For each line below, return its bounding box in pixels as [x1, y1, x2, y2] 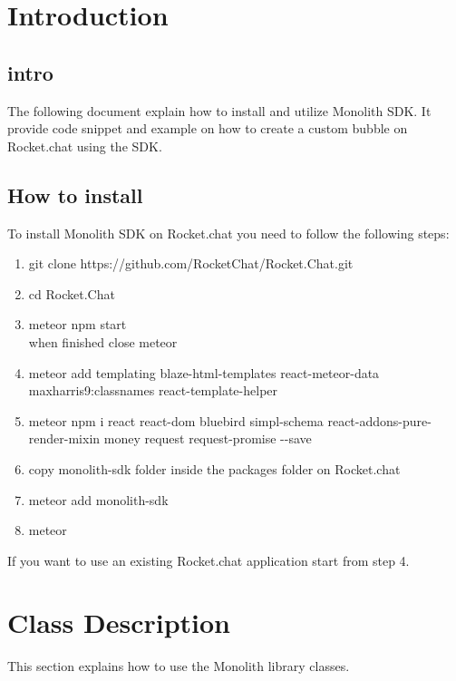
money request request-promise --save [103, 429, 312, 448]
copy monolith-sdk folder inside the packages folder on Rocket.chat [28, 459, 401, 478]
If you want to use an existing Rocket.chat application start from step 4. [7, 550, 410, 569]
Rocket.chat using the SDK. [7, 136, 162, 155]
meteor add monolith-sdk [28, 490, 169, 509]
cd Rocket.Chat [28, 284, 115, 303]
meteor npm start [28, 315, 127, 334]
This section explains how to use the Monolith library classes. [7, 657, 350, 676]
